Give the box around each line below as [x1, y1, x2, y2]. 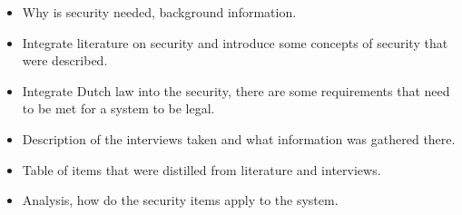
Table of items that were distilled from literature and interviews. [22, 160, 381, 179]
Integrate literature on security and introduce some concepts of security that [22, 33, 448, 52]
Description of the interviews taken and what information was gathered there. [22, 129, 456, 148]
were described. [22, 51, 108, 70]
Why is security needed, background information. [22, 3, 297, 21]
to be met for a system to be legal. [22, 99, 215, 118]
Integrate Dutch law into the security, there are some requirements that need [22, 81, 450, 100]
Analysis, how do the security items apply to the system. [22, 191, 339, 210]
